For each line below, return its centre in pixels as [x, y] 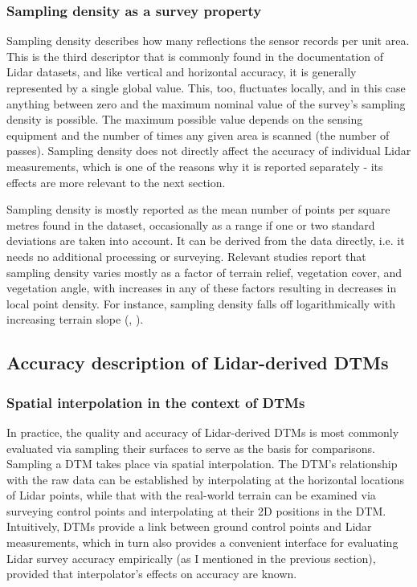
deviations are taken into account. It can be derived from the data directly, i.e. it [206, 241]
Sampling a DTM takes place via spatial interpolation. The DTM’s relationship [202, 464]
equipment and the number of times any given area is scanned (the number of [198, 135]
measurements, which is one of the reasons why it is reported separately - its [195, 166]
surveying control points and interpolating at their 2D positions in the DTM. [196, 510]
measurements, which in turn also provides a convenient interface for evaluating [202, 542]
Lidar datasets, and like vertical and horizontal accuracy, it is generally [182, 72]
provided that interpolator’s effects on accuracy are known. [152, 574]
